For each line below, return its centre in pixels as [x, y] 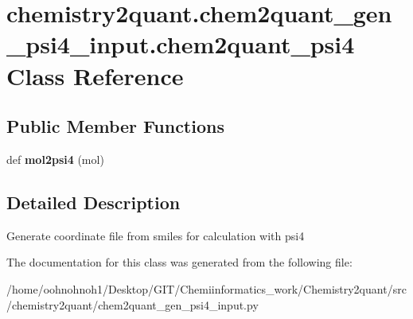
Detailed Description [94, 202]
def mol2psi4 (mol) [55, 159]
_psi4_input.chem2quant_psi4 [181, 44]
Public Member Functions [115, 126]
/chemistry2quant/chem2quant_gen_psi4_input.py [132, 304]
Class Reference [95, 75]
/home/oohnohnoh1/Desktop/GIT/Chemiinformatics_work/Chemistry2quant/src [206, 288]
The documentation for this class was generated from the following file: [179, 262]
